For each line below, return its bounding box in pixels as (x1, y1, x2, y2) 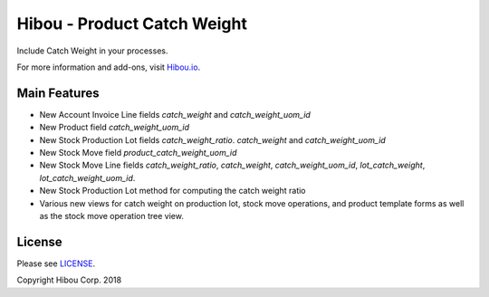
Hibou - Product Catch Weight (16, 14, 248, 34)
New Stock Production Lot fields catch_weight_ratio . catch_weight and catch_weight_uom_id (39, 134, 387, 145)
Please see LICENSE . (16, 258, 95, 269)
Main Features (16, 85, 100, 101)
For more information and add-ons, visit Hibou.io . (16, 62, 201, 72)
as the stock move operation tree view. (39, 210, 185, 221)
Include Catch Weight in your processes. (16, 45, 168, 56)
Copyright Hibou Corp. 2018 (16, 274, 122, 285)
